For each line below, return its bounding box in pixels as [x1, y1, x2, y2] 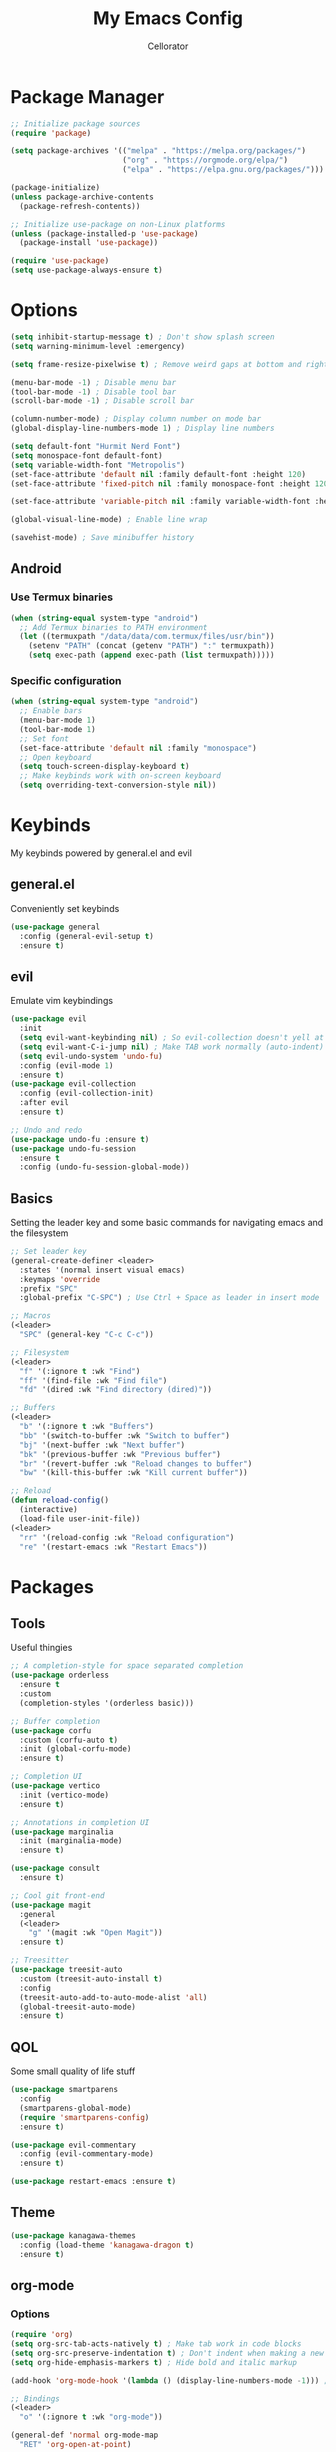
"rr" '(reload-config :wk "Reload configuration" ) [19, 1532, 235, 1542]
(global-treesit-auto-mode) [19, 2002, 137, 2012]
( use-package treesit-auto [10, 1965, 123, 1975]
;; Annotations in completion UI [10, 1817, 150, 1827]
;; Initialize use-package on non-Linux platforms [10, 219, 226, 229]
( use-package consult [10, 1863, 101, 1874]
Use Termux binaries [10, 590, 113, 604]
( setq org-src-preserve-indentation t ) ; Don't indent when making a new [10, 2348, 325, 2358]
